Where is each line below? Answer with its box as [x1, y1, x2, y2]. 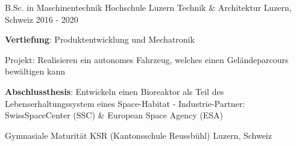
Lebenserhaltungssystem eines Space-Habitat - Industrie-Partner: [5, 97, 245, 109]
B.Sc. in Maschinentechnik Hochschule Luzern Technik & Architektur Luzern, [5, 1, 292, 13]
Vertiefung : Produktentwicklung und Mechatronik [5, 33, 195, 46]
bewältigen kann [5, 65, 65, 78]
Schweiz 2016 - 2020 [5, 13, 78, 25]
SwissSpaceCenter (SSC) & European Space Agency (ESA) [5, 109, 223, 121]
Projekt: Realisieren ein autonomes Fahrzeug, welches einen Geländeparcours [5, 53, 289, 65]
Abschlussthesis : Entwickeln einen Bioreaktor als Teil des [5, 85, 224, 97]
